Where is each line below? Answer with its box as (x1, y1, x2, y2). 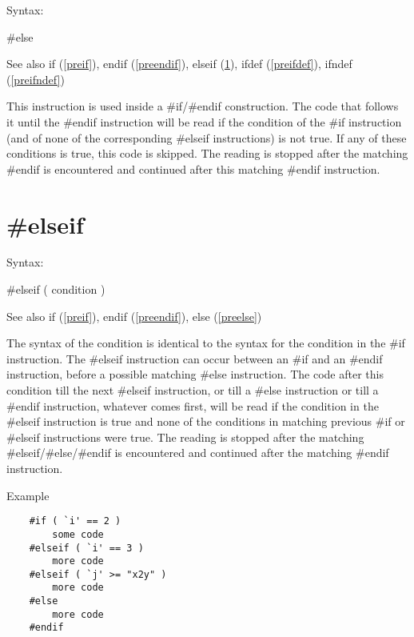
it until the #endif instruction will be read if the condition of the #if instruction (6, 113, 402, 130)
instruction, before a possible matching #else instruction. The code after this (6, 366, 384, 383)
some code (52, 528, 104, 540)
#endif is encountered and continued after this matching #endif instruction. (6, 160, 380, 177)
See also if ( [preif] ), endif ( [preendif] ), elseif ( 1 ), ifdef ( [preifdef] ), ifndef (6, 55, 352, 72)
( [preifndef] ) (6, 70, 65, 87)
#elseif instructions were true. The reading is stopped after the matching (6, 428, 364, 445)
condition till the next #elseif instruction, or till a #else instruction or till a (6, 382, 379, 399)
